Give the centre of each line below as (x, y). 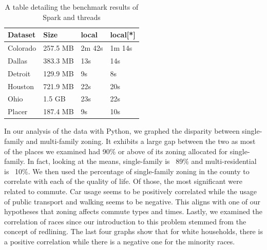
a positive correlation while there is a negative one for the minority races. (120, 241)
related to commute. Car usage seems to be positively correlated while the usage (131, 191)
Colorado (22, 48)
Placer (18, 111)
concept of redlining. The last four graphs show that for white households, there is (133, 231)
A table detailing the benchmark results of (72, 7)
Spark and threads (72, 17)
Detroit (19, 73)
